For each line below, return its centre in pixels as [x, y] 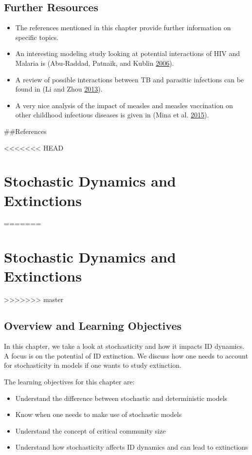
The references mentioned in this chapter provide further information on [123, 28]
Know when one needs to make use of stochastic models [99, 414]
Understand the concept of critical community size [90, 430]
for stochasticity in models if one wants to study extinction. [93, 365]
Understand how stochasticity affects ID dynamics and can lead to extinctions [132, 447]
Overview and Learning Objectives [93, 326]
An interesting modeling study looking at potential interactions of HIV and [127, 53]
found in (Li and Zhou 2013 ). [59, 89]
